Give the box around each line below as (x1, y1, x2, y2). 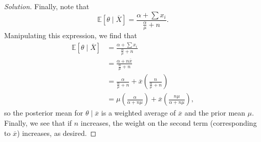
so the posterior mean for (4, 107, 83, 118)
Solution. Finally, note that (4, 1, 90, 11)
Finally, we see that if (4, 118, 72, 128)
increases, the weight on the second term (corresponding (80, 118, 257, 128)
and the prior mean (184, 107, 246, 118)
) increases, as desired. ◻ (17, 127, 97, 138)
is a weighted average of (101, 107, 176, 118)
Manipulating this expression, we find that (4, 30, 137, 41)
